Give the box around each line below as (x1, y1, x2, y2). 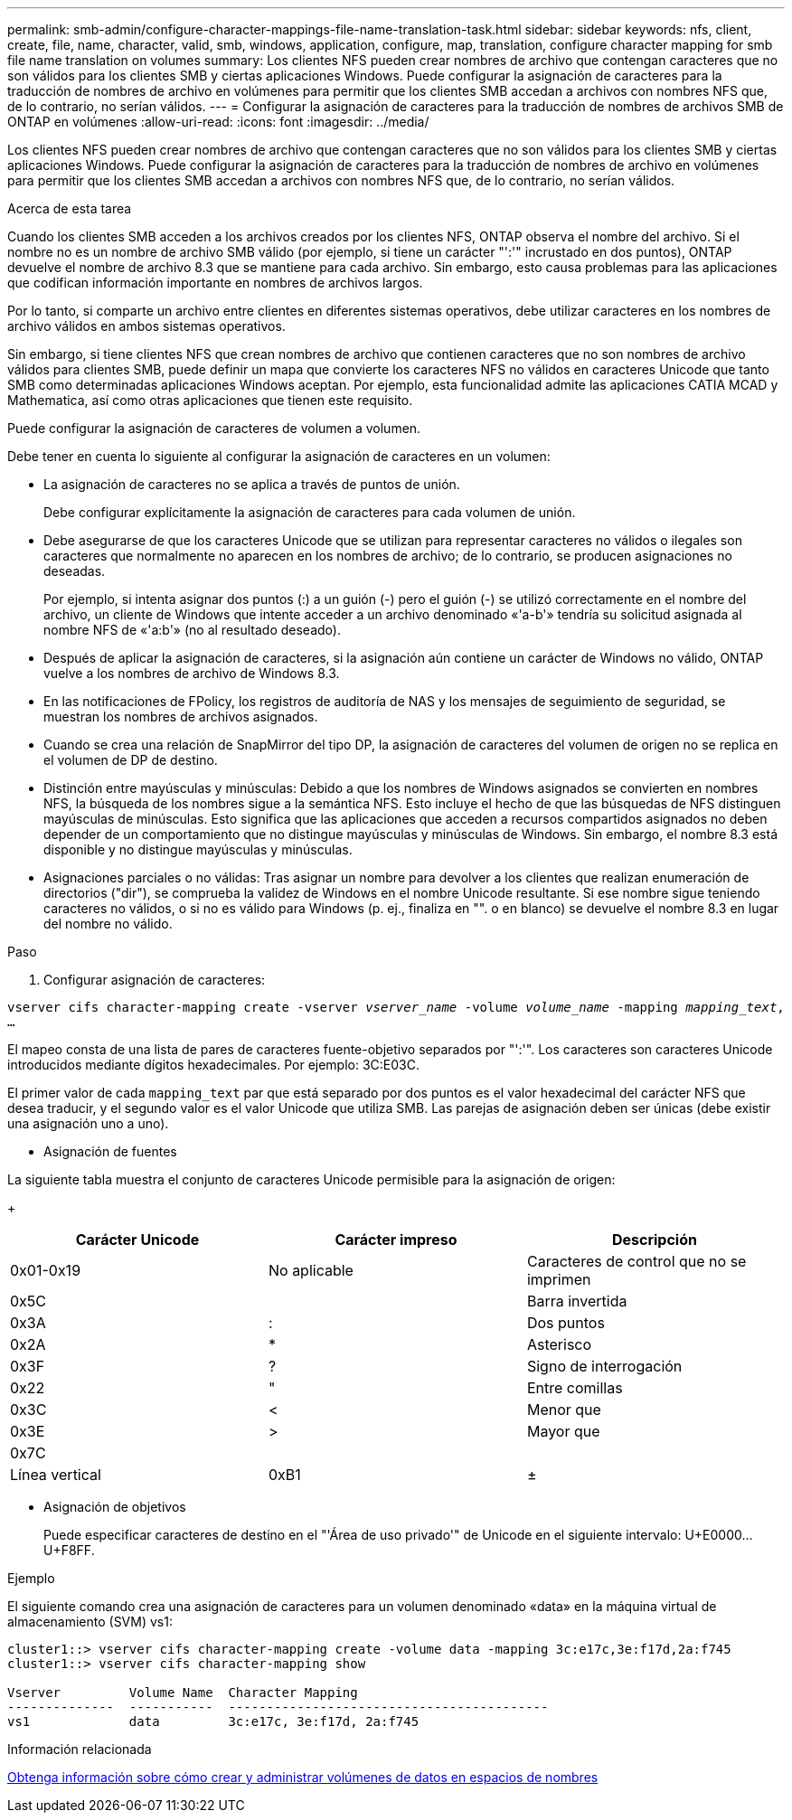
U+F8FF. (43, 1542, 95, 1558)
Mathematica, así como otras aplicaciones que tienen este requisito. (7, 392, 413, 408)
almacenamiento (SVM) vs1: (7, 1614, 173, 1629)
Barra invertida (526, 1292, 627, 1310)
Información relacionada (7, 1741, 152, 1757)
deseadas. (43, 563, 106, 579)
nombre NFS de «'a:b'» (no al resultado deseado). (43, 622, 341, 637)
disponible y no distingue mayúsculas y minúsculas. (43, 842, 353, 857)
